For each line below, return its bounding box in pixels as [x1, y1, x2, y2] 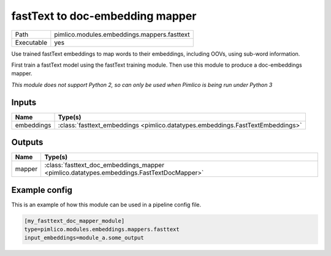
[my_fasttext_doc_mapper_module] [24, 217, 125, 224]
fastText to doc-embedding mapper [11, 9, 197, 23]
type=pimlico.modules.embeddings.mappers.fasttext [24, 226, 180, 233]
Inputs [11, 97, 37, 107]
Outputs [11, 137, 44, 148]
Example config [11, 184, 73, 195]
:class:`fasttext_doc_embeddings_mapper [44, 161, 165, 170]
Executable [15, 38, 47, 47]
